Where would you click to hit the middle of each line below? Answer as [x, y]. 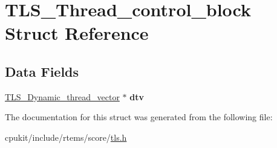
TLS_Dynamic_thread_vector [62, 96]
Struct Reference [77, 33]
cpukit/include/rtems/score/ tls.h [66, 137]
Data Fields [42, 71]
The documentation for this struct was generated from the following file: [139, 117]
